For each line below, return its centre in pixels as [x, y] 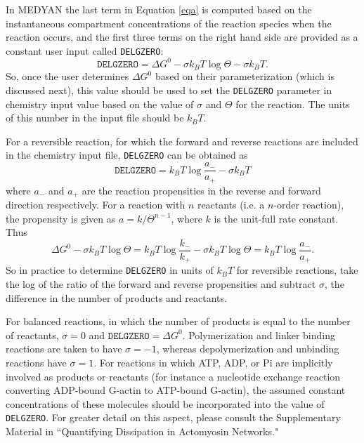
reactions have [36, 362]
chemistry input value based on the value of [100, 104]
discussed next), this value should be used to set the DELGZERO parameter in [169, 90]
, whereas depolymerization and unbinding [248, 349]
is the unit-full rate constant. [276, 218]
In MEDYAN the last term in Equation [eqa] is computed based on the [159, 9]
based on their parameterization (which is [245, 76]
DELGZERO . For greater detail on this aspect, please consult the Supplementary [173, 417]
